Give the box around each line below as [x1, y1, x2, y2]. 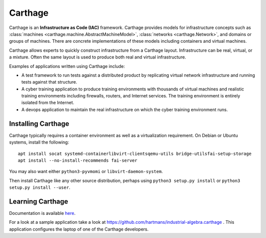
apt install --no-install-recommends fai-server [18, 157, 137, 163]
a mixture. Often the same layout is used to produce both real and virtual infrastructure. [9, 54, 187, 60]
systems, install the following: [9, 139, 69, 145]
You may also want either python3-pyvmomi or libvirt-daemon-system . [9, 169, 163, 175]
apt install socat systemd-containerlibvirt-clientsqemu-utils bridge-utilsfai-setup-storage [18, 150, 252, 156]
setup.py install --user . [9, 184, 70, 190]
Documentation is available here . [9, 210, 76, 216]
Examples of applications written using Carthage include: [9, 63, 125, 69]
